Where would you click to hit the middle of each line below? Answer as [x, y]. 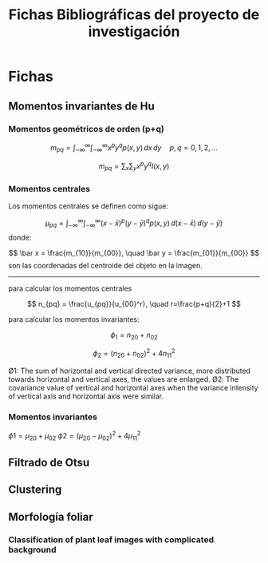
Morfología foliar [51, 517]
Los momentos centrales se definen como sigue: [89, 206]
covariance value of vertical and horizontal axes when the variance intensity [133, 387]
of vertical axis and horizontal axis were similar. [86, 396]
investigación [134, 32]
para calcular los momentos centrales [70, 288]
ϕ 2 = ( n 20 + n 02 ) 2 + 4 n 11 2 [134, 354]
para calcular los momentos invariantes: [74, 319]
